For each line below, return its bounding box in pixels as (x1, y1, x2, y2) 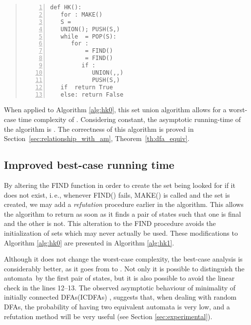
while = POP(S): (60, 33, 116, 40)
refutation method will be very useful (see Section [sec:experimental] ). (4, 311, 212, 321)
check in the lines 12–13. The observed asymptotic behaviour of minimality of (4, 282, 236, 292)
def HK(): (50, 4, 82, 11)
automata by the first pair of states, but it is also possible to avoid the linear (4, 273, 235, 283)
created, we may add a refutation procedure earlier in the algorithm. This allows (4, 199, 244, 209)
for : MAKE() (60, 11, 103, 18)
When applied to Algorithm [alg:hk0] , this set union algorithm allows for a (4, 104, 227, 115)
